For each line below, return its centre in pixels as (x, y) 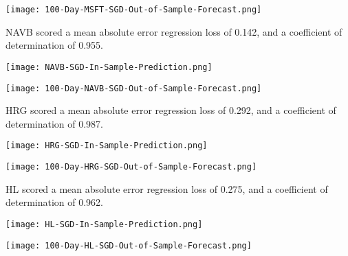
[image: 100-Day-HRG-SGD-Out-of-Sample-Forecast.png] (131, 167)
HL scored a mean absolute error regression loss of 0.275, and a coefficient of (167, 188)
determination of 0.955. (55, 45)
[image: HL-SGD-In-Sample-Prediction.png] (104, 224)
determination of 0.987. (55, 123)
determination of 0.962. (55, 202)
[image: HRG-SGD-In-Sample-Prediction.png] (107, 146)
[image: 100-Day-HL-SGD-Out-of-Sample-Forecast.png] (129, 245)
